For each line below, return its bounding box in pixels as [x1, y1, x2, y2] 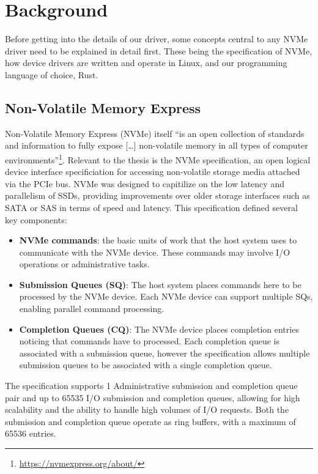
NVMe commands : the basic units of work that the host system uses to [19, 234, 297, 246]
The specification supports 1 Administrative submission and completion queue [5, 379, 298, 392]
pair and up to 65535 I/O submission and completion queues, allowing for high [5, 391, 300, 404]
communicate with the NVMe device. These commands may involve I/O [19, 245, 290, 258]
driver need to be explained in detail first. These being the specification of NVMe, [5, 44, 312, 57]
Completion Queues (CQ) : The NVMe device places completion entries [19, 322, 299, 335]
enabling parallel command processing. [19, 302, 165, 315]
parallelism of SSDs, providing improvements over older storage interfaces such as [5, 189, 310, 202]
